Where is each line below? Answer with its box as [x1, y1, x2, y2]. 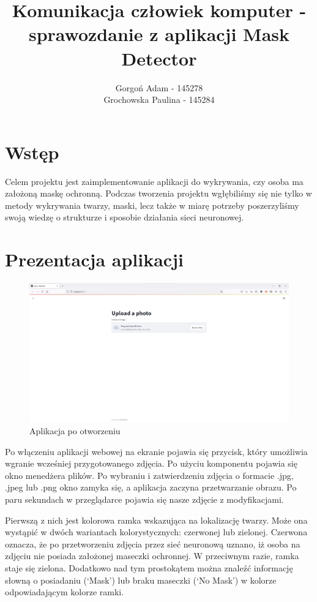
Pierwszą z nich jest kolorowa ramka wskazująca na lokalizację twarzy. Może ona [5, 513, 308, 526]
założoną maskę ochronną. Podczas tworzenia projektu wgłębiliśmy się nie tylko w [5, 187, 312, 200]
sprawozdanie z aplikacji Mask [28, 21, 290, 47]
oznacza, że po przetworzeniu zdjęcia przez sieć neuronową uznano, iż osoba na [5, 537, 300, 550]
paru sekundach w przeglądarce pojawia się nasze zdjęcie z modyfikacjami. [5, 493, 284, 505]
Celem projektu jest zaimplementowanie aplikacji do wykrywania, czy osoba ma [5, 175, 304, 187]
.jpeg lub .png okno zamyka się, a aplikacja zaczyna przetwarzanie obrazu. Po [5, 481, 297, 494]
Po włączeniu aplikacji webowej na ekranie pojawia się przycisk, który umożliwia [5, 445, 308, 457]
